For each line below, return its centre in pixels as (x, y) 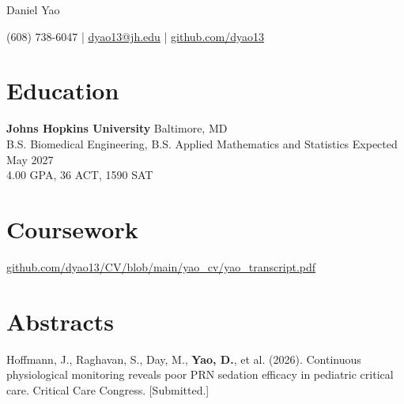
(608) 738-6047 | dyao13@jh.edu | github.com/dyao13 (135, 36)
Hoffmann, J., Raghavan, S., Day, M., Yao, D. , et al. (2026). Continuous (184, 359)
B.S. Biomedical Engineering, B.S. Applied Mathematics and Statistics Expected (202, 143)
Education (63, 90)
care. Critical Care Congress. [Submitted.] (108, 389)
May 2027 (30, 159)
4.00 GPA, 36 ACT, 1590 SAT (80, 175)
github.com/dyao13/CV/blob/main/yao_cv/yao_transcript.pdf (161, 266)
